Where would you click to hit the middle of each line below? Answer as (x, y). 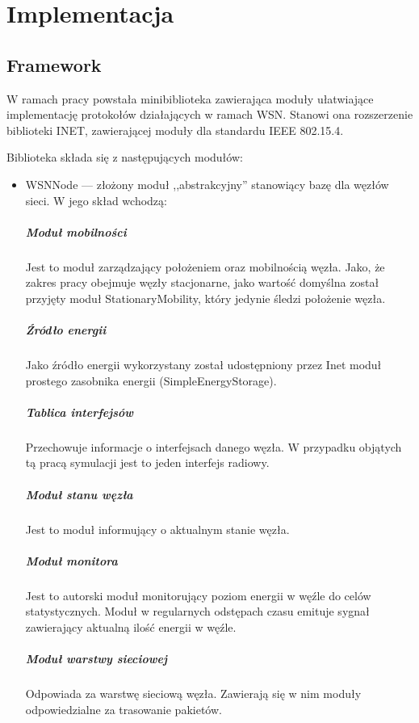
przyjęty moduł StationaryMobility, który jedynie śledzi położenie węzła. (205, 298)
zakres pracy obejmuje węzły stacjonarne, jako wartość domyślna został (202, 282)
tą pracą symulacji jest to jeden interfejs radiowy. (147, 462)
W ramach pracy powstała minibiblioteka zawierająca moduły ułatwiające (190, 98)
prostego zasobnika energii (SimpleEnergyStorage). (151, 380)
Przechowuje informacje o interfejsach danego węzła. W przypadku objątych (214, 446)
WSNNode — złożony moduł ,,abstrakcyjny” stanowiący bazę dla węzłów (207, 184)
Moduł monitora (71, 560)
